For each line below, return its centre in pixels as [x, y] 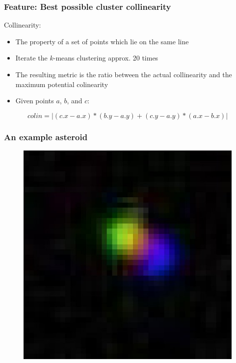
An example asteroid [46, 136]
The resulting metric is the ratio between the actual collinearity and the [124, 74]
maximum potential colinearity [62, 84]
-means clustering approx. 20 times [106, 58]
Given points [35, 101]
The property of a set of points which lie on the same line [102, 41]
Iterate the [31, 58]
